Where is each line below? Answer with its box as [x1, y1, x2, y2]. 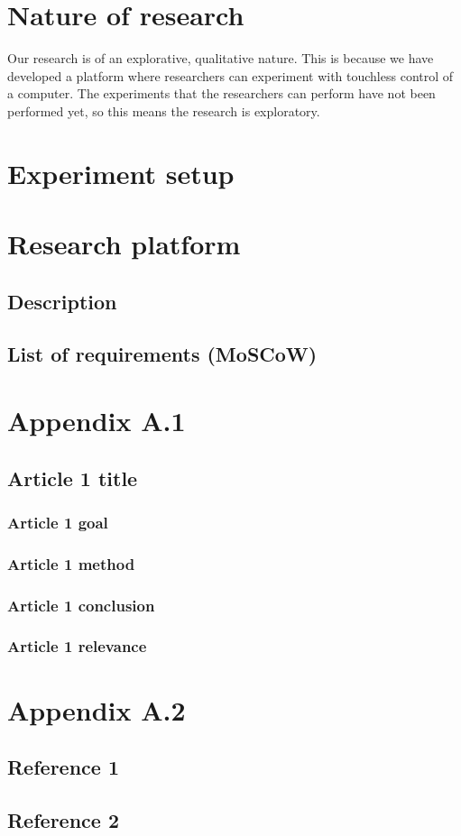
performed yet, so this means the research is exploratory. [7, 101, 320, 120]
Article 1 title [7, 464, 138, 491]
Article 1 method [7, 552, 135, 574]
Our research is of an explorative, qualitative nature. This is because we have [7, 49, 434, 68]
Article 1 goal [7, 510, 108, 533]
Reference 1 [7, 753, 119, 781]
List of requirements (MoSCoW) [7, 340, 318, 368]
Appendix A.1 [7, 402, 186, 438]
